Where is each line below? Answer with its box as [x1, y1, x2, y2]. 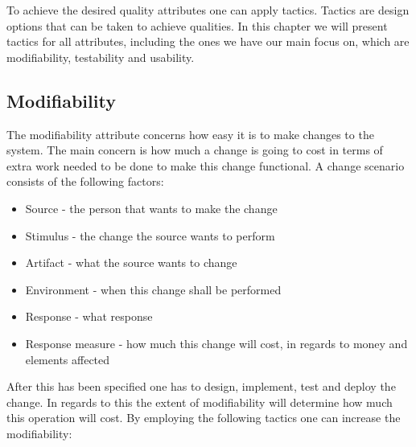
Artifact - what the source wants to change [25, 254, 237, 271]
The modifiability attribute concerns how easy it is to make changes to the [6, 125, 374, 142]
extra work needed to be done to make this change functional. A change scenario [6, 157, 405, 174]
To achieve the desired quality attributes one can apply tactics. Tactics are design [6, 2, 410, 18]
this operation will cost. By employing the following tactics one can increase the [6, 409, 401, 426]
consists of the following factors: [6, 173, 164, 190]
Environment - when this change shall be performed [25, 281, 282, 297]
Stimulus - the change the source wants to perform [25, 227, 275, 244]
